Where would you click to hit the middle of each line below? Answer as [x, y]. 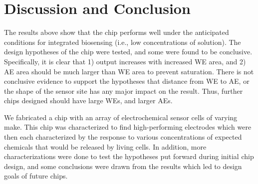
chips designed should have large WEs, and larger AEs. [88, 100]
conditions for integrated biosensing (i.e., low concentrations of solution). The [123, 42]
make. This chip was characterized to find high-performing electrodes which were [128, 127]
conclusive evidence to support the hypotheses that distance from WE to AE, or [127, 81]
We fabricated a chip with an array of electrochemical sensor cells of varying [121, 117]
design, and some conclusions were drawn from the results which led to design [123, 166]
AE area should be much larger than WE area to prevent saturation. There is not [129, 71]
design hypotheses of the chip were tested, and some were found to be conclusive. [128, 52]
